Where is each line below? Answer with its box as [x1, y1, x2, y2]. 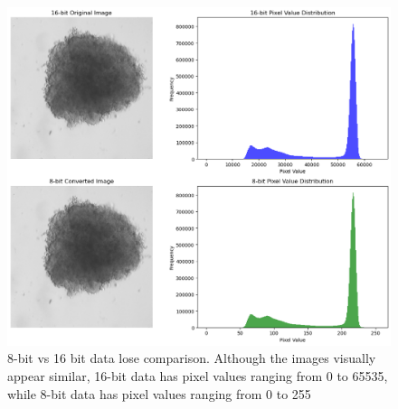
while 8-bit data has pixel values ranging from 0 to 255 [7, 384, 311, 403]
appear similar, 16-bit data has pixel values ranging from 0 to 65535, [7, 366, 388, 385]
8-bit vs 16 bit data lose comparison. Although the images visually [7, 349, 376, 367]
